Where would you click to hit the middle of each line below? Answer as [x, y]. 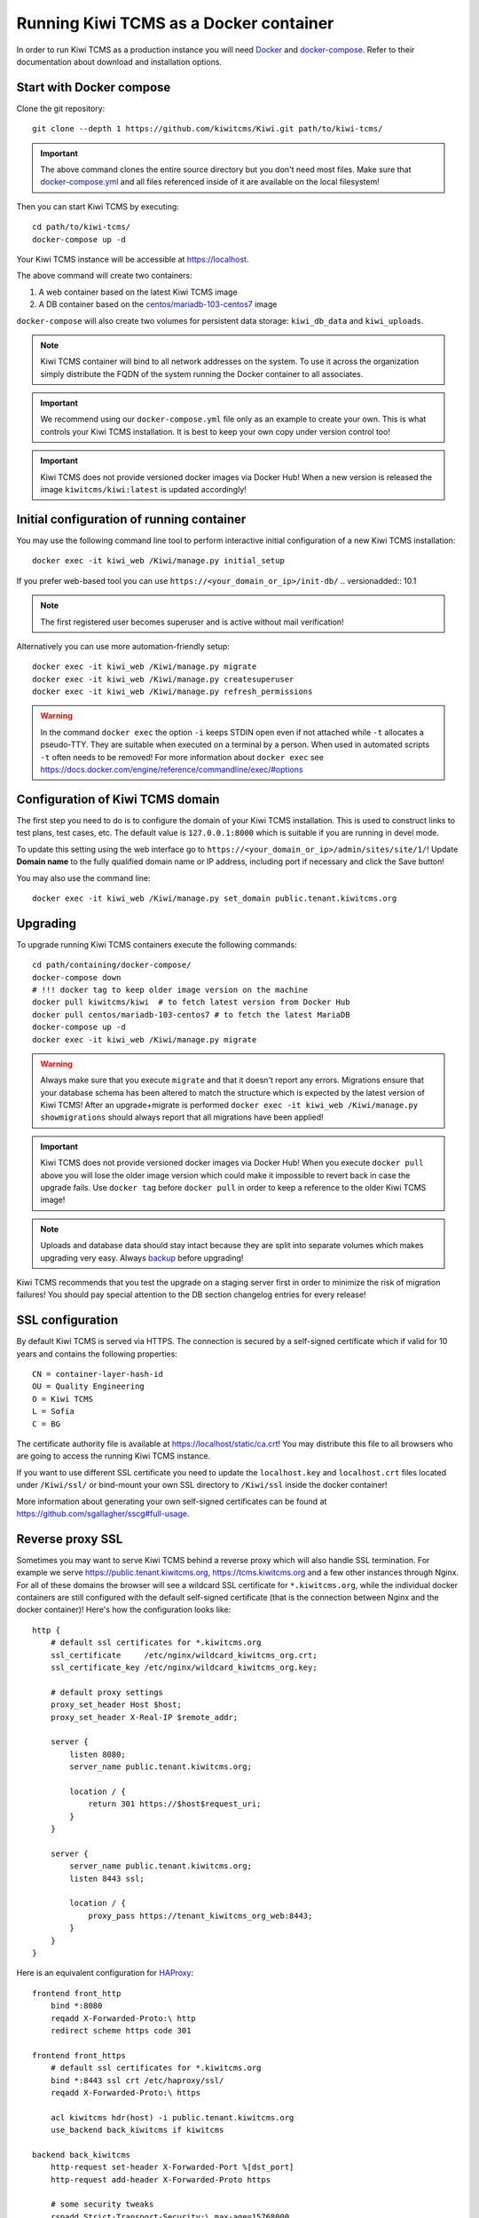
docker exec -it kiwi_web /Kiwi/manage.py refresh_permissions [173, 692]
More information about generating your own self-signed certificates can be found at [172, 1501]
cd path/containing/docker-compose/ [112, 965]
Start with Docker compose [94, 87]
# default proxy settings [107, 1692]
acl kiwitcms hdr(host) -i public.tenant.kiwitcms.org [172, 2117]
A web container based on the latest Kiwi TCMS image [138, 292]
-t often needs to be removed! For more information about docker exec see [182, 757]
